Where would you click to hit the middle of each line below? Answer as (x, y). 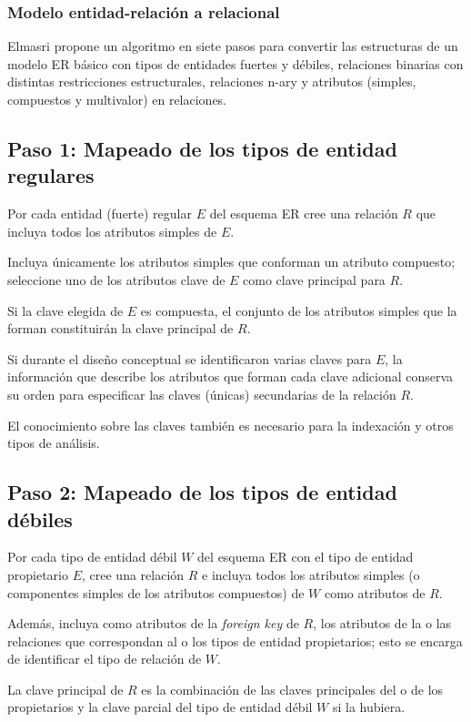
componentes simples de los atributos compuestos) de (156, 592)
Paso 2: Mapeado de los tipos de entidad (202, 492)
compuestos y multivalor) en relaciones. (117, 99)
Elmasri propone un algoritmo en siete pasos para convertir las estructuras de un (233, 46)
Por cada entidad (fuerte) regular (100, 214)
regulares (51, 175)
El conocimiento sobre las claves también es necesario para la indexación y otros (230, 425)
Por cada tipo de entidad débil (92, 557)
